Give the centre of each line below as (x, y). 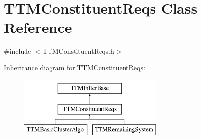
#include (18, 51)
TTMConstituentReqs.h (78, 51)
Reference (38, 27)
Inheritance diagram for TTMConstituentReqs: (75, 67)
